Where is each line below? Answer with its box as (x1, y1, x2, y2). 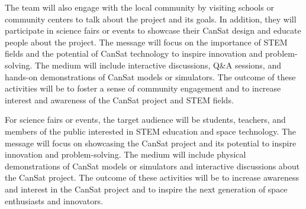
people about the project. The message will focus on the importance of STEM (5, 35, 288, 48)
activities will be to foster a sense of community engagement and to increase (5, 82, 281, 94)
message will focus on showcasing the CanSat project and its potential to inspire (5, 136, 297, 149)
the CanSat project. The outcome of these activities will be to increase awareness (5, 171, 299, 184)
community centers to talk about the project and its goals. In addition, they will (5, 12, 297, 25)
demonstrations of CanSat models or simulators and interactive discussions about (5, 159, 300, 172)
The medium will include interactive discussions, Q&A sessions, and (35, 58, 281, 71)
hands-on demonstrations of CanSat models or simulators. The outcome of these (5, 70, 296, 83)
